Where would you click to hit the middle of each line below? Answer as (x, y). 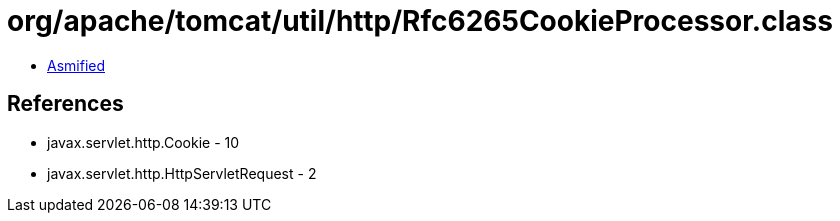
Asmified (76, 65)
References (65, 104)
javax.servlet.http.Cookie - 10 (143, 142)
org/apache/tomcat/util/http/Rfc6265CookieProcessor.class (420, 21)
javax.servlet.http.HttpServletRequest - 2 (182, 173)
